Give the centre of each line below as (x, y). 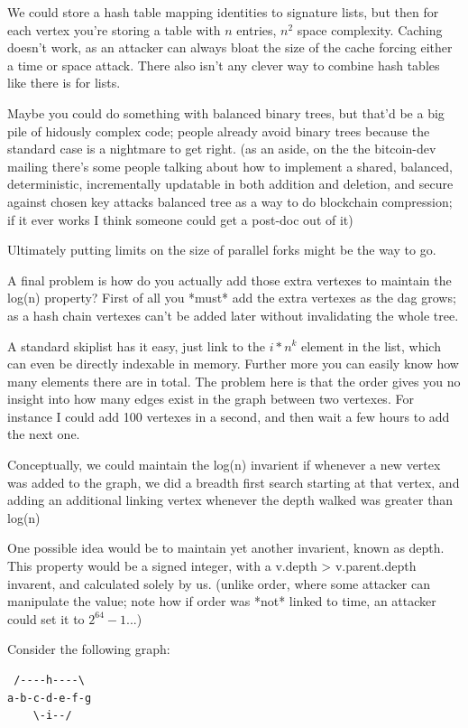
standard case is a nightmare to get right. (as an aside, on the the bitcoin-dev (222, 149)
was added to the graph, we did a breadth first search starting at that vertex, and (234, 482)
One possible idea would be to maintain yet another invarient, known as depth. (226, 548)
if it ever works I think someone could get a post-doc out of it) (180, 219)
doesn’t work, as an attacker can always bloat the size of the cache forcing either (230, 47)
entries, (257, 29)
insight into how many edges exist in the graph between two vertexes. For (211, 399)
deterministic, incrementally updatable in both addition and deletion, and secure (230, 184)
